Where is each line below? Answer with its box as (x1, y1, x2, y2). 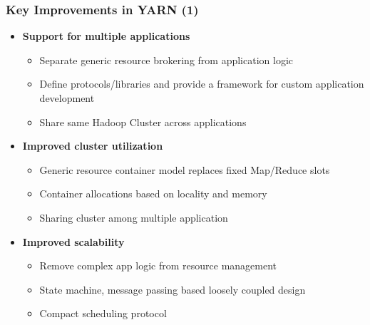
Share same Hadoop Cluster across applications (39, 114, 247, 129)
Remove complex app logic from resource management (39, 258, 277, 273)
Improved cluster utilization (22, 138, 163, 153)
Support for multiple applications (22, 29, 190, 43)
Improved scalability (22, 234, 125, 249)
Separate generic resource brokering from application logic (39, 52, 294, 67)
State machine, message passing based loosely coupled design (39, 282, 306, 296)
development (39, 91, 95, 105)
